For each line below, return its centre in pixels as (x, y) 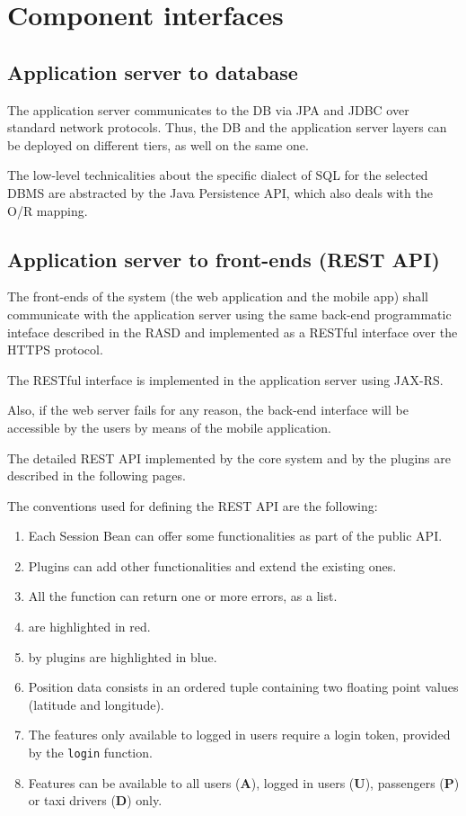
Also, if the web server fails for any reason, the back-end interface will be (208, 410)
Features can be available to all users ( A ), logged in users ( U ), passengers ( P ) (244, 782)
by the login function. (90, 753)
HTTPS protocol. (55, 350)
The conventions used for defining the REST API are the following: (193, 505)
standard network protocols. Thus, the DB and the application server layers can (227, 127)
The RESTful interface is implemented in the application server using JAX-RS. (225, 379)
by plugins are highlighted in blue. (123, 656)
